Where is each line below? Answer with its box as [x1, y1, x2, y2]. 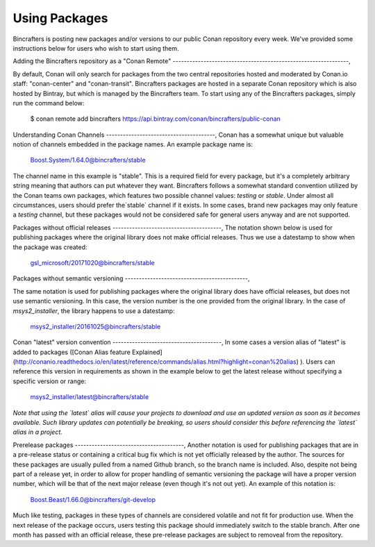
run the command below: [12, 99, 85, 107]
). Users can [299, 357, 335, 366]
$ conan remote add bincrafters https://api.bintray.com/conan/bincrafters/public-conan [30, 115, 281, 123]
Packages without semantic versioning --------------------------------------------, [12, 274, 250, 283]
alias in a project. [12, 428, 62, 437]
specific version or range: [12, 377, 87, 385]
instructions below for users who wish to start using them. [12, 44, 179, 52]
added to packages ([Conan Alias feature [12, 348, 131, 356]
